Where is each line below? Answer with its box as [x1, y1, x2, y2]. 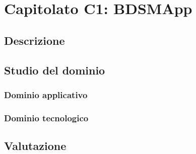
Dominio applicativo [4, 88, 88, 101]
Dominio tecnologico [4, 111, 89, 124]
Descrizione [4, 32, 65, 48]
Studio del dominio [4, 62, 105, 78]
